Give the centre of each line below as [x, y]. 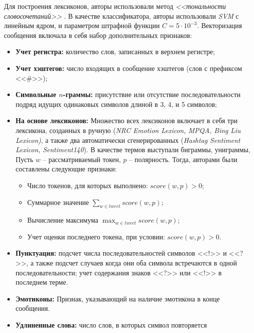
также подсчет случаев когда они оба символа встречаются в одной [137, 263]
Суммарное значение [58, 202]
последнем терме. [42, 282]
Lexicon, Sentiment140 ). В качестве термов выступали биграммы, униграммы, [133, 150]
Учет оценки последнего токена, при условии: [96, 236]
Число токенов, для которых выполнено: [87, 185]
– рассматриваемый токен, [82, 159]
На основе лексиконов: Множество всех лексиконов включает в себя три [127, 120]
